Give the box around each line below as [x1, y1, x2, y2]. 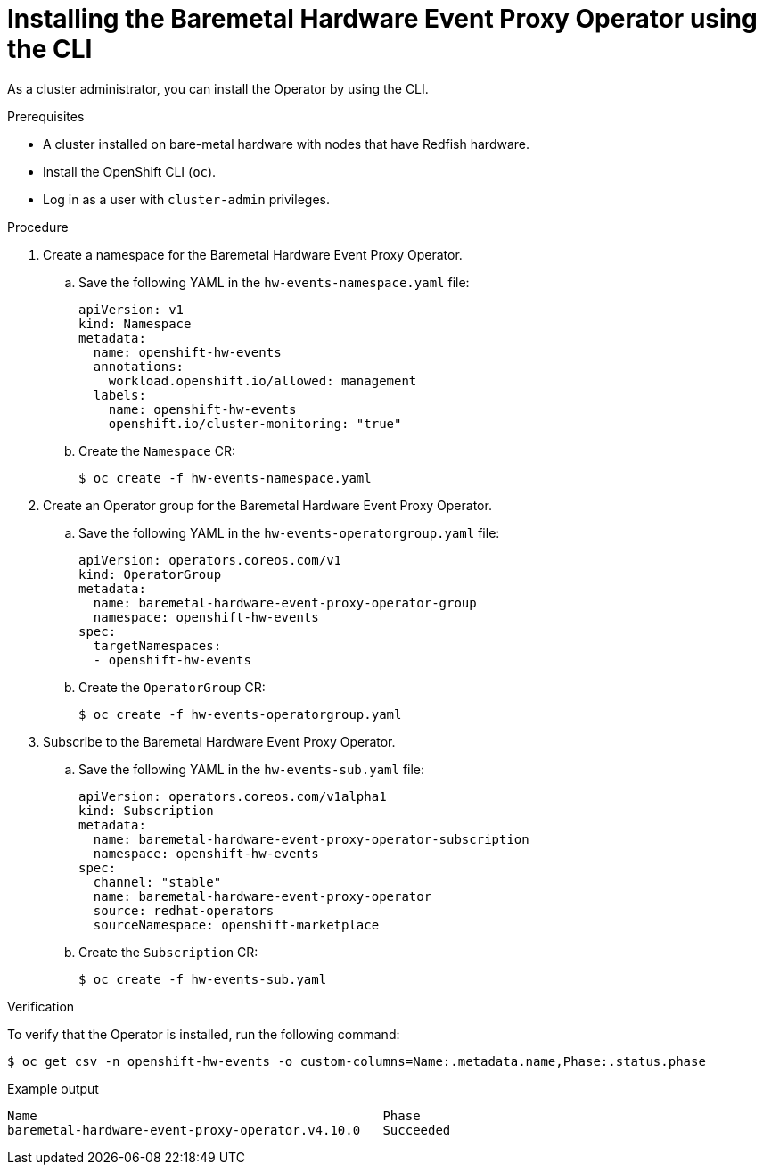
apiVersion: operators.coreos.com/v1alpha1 [78, 788, 387, 804]
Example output [7, 1080, 99, 1096]
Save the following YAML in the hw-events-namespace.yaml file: [78, 274, 470, 290]
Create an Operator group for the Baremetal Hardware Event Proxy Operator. [43, 497, 492, 513]
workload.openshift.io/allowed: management [108, 373, 417, 388]
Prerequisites [7, 108, 85, 124]
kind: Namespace [78, 316, 192, 331]
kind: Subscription [78, 803, 214, 818]
